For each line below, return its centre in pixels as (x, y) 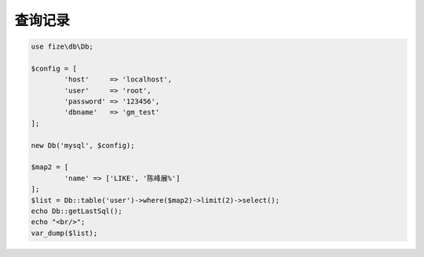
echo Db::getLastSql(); (77, 211)
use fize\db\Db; (62, 47)
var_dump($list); (64, 233)
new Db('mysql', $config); (83, 145)
